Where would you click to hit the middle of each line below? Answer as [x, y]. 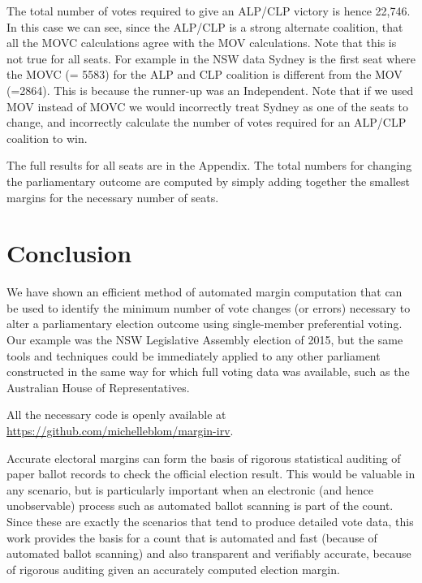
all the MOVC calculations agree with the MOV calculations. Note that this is [202, 43]
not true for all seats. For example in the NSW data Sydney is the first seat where [211, 58]
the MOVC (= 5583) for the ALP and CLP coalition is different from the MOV [205, 74]
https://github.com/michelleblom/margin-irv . [120, 430]
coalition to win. [47, 138]
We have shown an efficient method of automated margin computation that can [205, 292]
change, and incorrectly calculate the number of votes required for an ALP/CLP [207, 122]
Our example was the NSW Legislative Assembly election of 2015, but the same [205, 340]
